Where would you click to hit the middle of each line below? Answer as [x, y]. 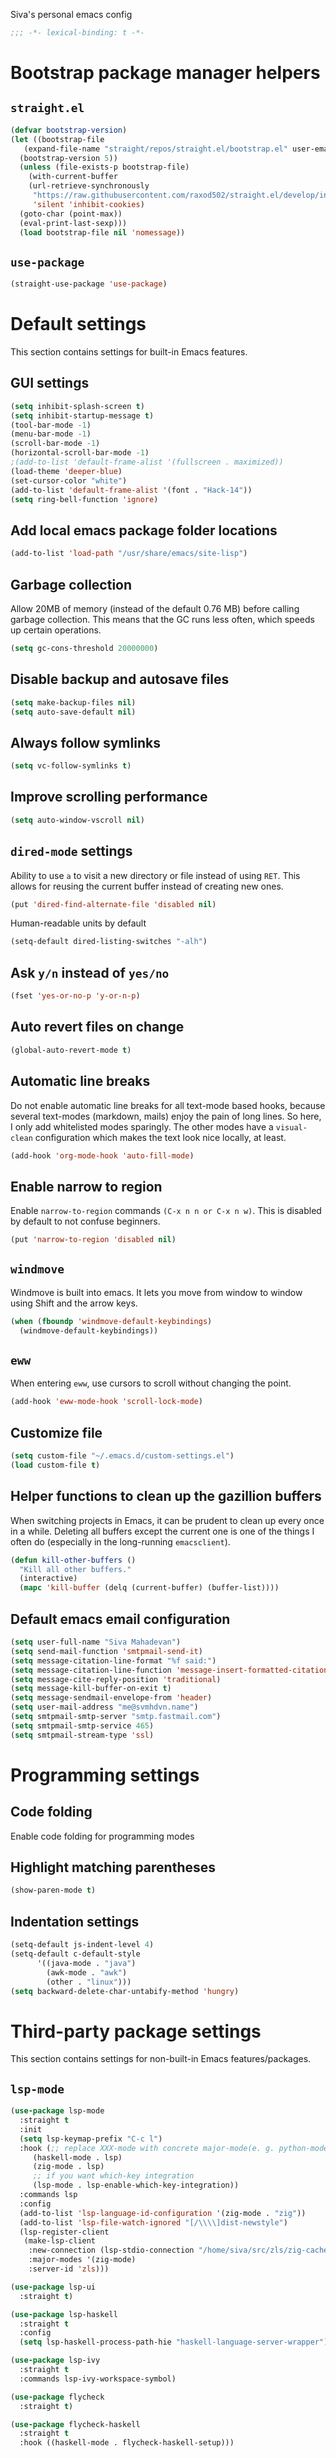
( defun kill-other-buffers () [73, 1560]
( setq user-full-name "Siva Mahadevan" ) [96, 1642]
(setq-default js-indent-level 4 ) [82, 1945]
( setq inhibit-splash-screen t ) [77, 406]
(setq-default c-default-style [75, 1954]
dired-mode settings [71, 851]
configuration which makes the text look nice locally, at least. [160, 1137]
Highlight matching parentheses [113, 1867]
